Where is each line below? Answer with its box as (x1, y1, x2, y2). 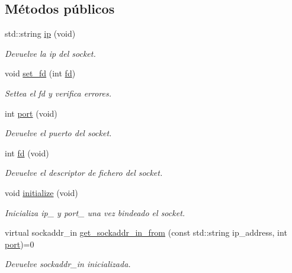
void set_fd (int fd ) (5, 67, 76, 79)
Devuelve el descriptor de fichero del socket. (5, 166, 163, 179)
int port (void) (5, 107, 57, 119)
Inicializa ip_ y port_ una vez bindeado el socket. (5, 206, 185, 219)
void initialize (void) (5, 186, 78, 198)
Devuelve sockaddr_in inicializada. (5, 258, 131, 270)
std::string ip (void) (5, 27, 76, 40)
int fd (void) (5, 146, 49, 159)
